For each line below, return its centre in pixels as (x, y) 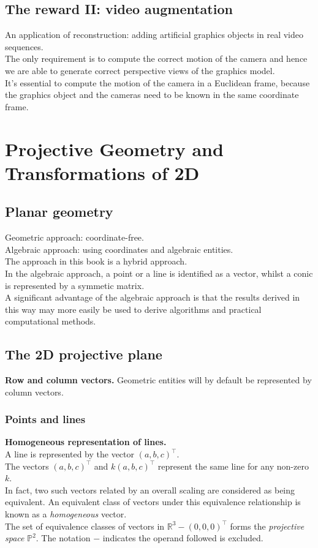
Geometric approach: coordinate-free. (74, 237)
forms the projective (267, 526)
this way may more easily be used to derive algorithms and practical (133, 309)
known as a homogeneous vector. (66, 514)
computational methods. (51, 321)
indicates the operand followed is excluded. (183, 538)
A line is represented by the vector (70, 454)
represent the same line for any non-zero (233, 466)
